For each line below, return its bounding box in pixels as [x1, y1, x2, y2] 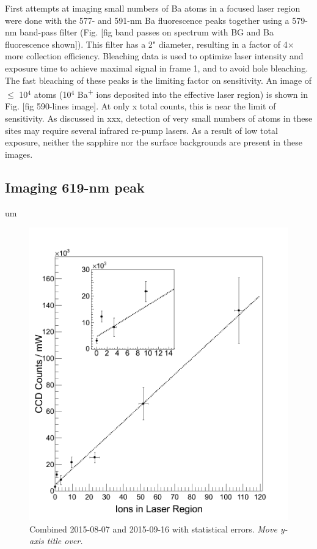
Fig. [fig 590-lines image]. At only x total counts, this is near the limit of [5, 100, 276, 112]
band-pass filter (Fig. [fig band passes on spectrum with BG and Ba [20, 26, 274, 39]
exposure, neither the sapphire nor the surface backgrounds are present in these [5, 136, 302, 149]
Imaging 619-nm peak [5, 177, 145, 196]
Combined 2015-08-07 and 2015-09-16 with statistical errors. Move [29, 522, 277, 535]
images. [5, 147, 33, 160]
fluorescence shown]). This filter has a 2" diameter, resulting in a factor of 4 [5, 37, 288, 50]
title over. [46, 534, 83, 547]
